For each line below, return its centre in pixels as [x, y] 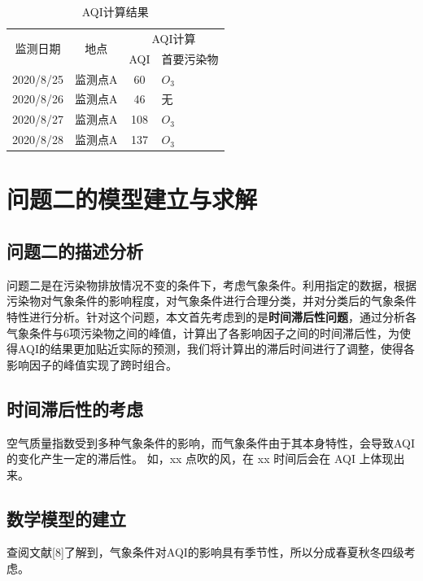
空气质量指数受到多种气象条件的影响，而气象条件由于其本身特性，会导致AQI [211, 442]
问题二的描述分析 [75, 250]
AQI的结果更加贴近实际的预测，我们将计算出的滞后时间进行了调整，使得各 [216, 349]
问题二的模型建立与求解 [132, 199]
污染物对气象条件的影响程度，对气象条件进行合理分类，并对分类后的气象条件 [211, 301]
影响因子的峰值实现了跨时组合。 [92, 364]
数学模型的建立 [66, 518]
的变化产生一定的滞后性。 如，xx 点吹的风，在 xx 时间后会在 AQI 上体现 [200, 459]
